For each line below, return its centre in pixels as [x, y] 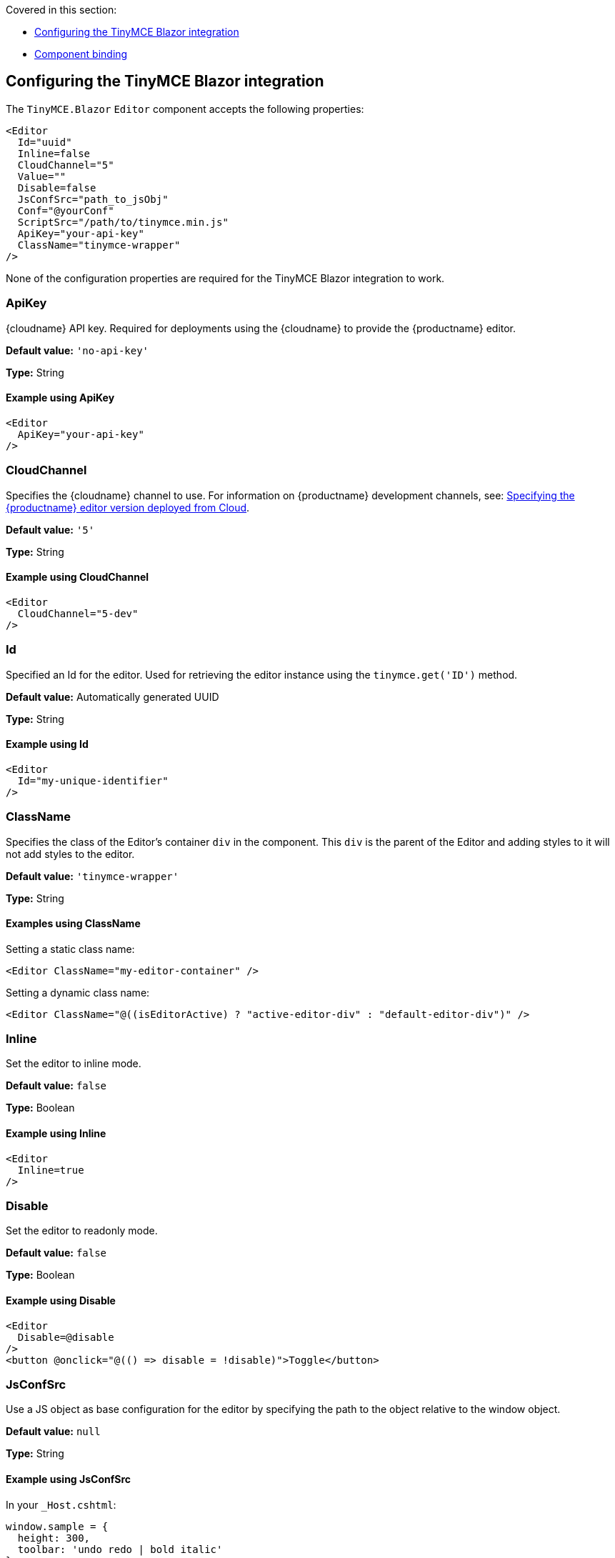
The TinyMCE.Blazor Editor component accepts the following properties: [185, 109]
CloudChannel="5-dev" [78, 613]
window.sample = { [57, 1526]
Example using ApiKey [60, 398]
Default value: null [53, 1432]
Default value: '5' [50, 529]
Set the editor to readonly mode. [82, 1231]
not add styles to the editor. [70, 854]
